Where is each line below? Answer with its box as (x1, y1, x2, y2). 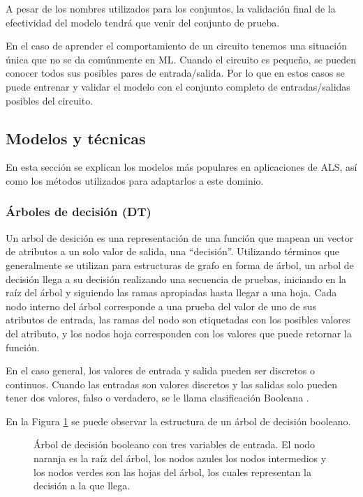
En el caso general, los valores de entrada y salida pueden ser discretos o (6, 363, 316, 378)
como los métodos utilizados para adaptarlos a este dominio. (6, 173, 264, 188)
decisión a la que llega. (34, 478, 131, 493)
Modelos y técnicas (6, 127, 146, 148)
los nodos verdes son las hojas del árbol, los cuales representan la (34, 464, 311, 479)
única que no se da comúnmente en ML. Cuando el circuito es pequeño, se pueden (6, 52, 357, 66)
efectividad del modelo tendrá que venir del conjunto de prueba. (6, 15, 280, 29)
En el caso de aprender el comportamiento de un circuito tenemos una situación (6, 38, 348, 53)
